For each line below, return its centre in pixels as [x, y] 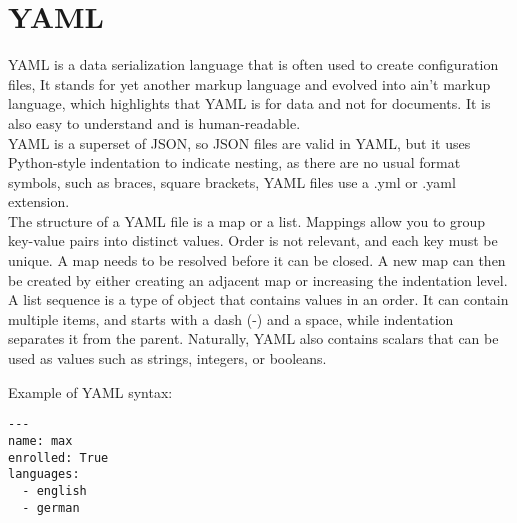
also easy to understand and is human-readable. [154, 122]
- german [51, 507]
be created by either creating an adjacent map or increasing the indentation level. [258, 279]
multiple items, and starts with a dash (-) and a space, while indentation [231, 318]
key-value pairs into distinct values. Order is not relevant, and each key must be [253, 240]
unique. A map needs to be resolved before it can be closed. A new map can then [257, 260]
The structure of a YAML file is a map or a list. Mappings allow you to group [247, 220]
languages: [44, 474]
